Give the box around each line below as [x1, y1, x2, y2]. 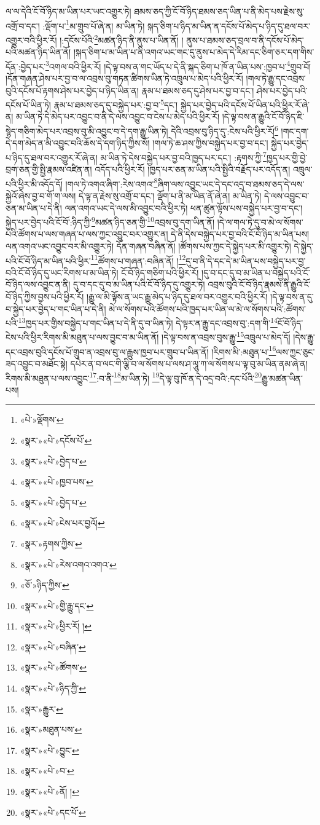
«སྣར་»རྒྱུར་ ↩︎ [20, 702, 63, 715]
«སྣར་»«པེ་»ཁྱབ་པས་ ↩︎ [20, 475, 93, 488]
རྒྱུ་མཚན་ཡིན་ [261, 371, 303, 384]
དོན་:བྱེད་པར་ [6, 60, 45, 73]
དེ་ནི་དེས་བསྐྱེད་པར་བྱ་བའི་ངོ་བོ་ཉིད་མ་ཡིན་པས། [171, 227, 310, 240]
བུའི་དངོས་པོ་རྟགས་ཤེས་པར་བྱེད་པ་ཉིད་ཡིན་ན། [6, 84, 139, 97]
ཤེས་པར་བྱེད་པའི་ [256, 84, 308, 97]
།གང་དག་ [281, 124, 309, 137]
